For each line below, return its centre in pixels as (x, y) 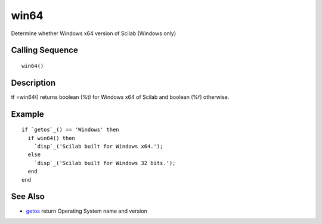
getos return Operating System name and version (86, 211)
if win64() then (52, 138)
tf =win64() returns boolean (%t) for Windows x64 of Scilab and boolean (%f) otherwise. (120, 97)
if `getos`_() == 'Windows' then (70, 130)
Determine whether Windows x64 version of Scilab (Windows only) (93, 33)
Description (33, 83)
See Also (28, 197)
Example (27, 114)
